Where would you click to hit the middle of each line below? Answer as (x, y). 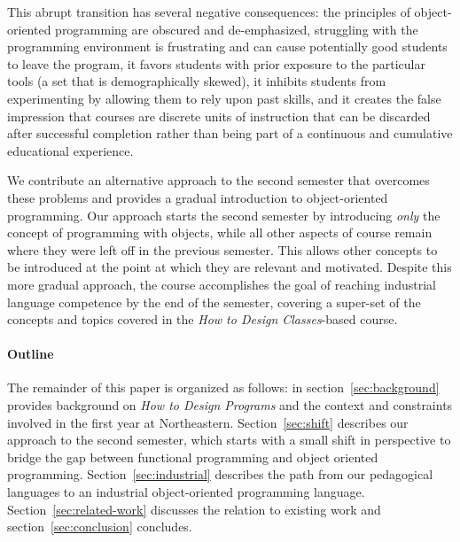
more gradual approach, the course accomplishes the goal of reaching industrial (222, 284)
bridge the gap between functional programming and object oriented (193, 457)
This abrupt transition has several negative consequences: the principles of (209, 12)
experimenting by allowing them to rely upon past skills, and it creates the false (224, 98)
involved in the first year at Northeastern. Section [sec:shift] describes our (208, 422)
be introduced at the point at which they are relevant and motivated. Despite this (230, 267)
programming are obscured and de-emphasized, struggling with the (237, 29)
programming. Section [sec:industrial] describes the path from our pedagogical (220, 474)
